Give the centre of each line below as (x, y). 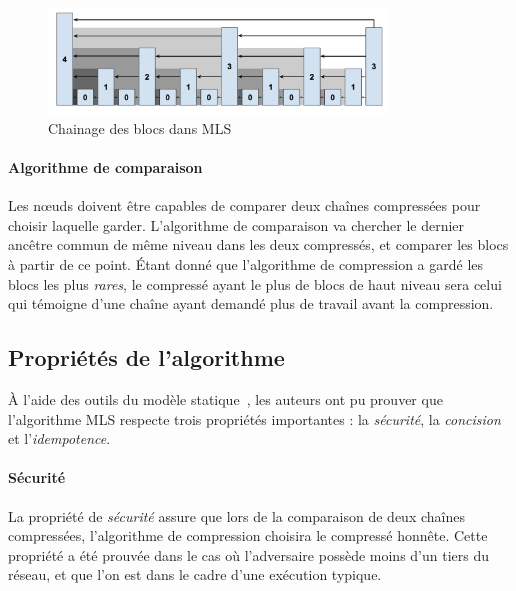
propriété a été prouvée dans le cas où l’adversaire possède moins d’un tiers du (249, 554)
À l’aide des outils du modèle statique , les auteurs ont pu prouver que (225, 399)
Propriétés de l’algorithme (146, 357)
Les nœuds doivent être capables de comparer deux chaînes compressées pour (244, 205)
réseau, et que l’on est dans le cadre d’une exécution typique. (195, 574)
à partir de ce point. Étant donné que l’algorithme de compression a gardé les (246, 264)
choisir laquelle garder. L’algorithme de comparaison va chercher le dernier (236, 224)
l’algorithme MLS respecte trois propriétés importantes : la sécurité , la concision (254, 418)
